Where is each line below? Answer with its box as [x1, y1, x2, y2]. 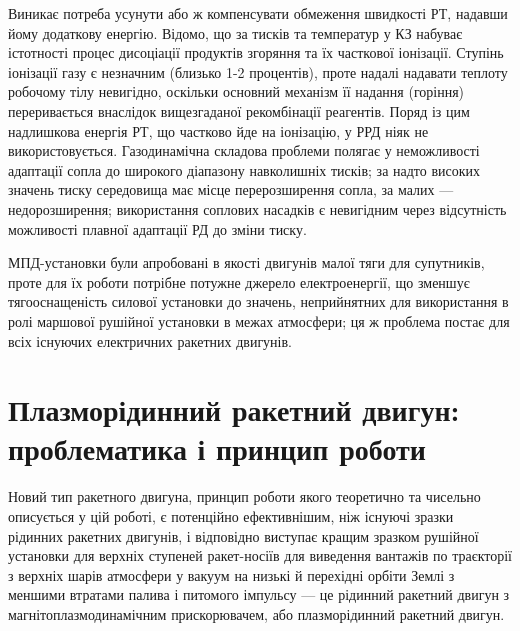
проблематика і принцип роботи [8, 428, 426, 469]
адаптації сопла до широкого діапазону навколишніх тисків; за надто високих [8, 159, 481, 180]
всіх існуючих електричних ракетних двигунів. [8, 330, 293, 351]
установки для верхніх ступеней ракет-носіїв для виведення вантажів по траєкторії [8, 545, 513, 566]
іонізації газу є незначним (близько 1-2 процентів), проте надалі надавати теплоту [8, 61, 508, 82]
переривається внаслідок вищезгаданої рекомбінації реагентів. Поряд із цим [8, 100, 470, 121]
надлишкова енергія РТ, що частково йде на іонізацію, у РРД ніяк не [8, 120, 429, 141]
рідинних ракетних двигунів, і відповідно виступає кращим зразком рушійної [8, 525, 479, 546]
